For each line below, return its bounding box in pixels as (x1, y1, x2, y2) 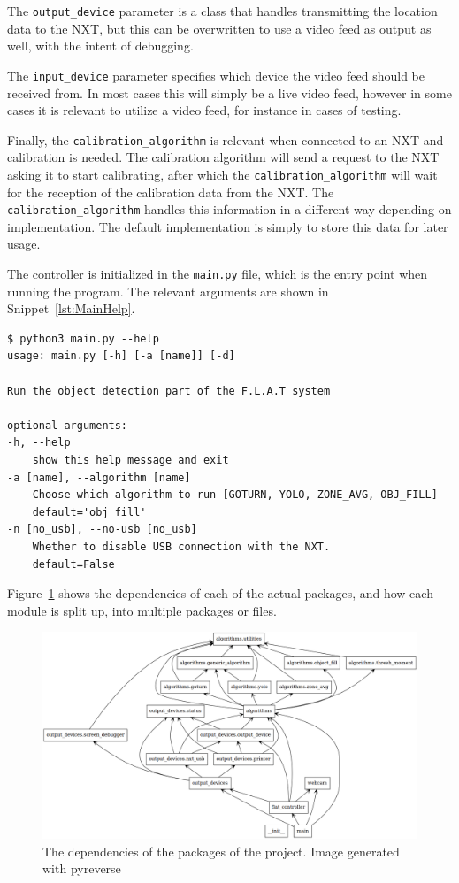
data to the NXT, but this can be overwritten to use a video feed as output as (7, 19, 432, 37)
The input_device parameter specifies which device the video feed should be (7, 65, 425, 84)
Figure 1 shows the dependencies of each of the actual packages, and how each (7, 584, 433, 603)
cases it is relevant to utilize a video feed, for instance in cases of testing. (7, 101, 402, 119)
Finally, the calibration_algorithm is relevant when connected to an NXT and (7, 130, 444, 149)
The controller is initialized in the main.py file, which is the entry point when (7, 265, 428, 283)
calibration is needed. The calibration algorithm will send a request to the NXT (7, 148, 440, 166)
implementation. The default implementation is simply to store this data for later (7, 217, 448, 235)
